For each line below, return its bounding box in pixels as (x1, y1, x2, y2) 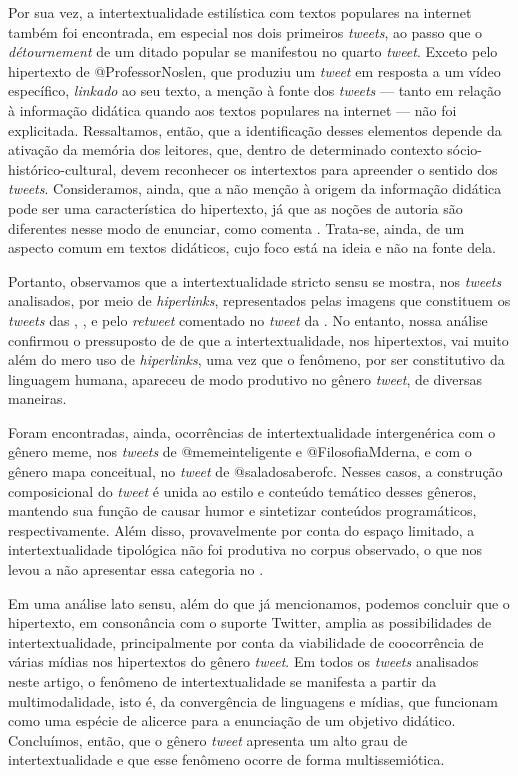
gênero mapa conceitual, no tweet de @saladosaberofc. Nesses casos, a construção (8, 461, 503, 482)
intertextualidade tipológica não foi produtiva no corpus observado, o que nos (8, 539, 483, 560)
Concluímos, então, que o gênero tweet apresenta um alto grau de (8, 729, 408, 750)
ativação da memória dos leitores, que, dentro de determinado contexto (8, 139, 443, 160)
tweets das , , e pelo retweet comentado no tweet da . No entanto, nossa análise (8, 309, 488, 330)
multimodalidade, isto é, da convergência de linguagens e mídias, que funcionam (8, 690, 498, 711)
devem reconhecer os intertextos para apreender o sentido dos (120, 158, 498, 179)
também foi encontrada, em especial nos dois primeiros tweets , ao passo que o (8, 21, 483, 42)
